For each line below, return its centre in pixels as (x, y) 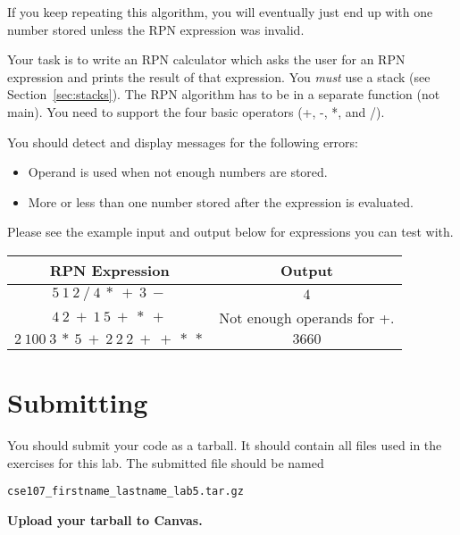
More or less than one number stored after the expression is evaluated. (221, 201)
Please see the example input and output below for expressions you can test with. (230, 232)
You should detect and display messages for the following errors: (183, 142)
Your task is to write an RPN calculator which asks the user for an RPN (206, 59)
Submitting (78, 402)
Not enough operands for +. (307, 317)
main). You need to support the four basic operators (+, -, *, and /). (196, 111)
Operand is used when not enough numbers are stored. (178, 172)
